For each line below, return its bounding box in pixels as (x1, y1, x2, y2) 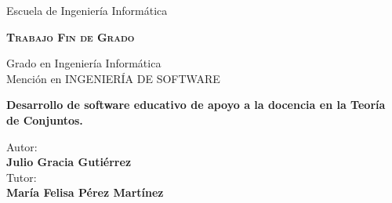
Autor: (6, 138, 38, 154)
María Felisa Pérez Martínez (6, 184, 164, 201)
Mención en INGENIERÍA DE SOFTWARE (6, 70, 220, 86)
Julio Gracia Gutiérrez (6, 154, 132, 170)
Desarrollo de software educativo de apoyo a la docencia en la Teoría (6, 96, 386, 113)
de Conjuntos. (6, 111, 83, 128)
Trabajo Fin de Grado (6, 28, 135, 45)
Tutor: (6, 169, 37, 185)
